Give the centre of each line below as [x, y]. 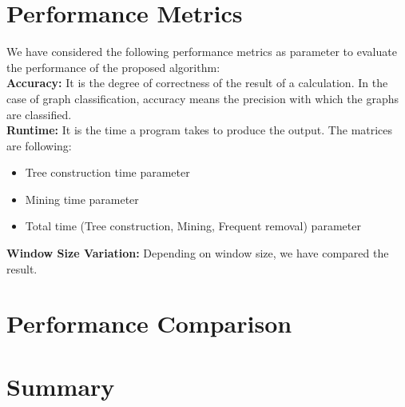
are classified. [39, 114]
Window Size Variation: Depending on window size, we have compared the [198, 253]
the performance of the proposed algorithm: [113, 67]
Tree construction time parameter [107, 172]
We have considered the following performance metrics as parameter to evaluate [202, 52]
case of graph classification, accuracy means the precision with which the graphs [202, 98]
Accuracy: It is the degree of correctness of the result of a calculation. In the [197, 83]
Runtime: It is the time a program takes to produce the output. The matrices [200, 130]
